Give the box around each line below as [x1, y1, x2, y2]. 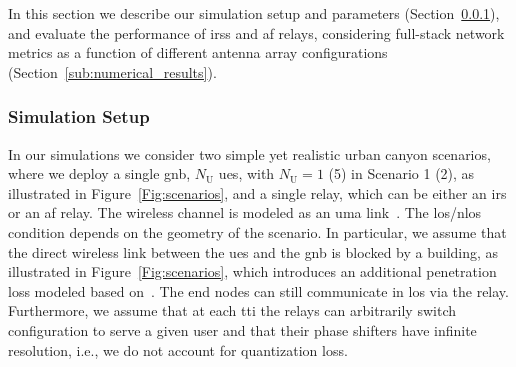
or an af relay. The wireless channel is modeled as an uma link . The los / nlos [8, 202, 482, 223]
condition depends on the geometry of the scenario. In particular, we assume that [8, 221, 507, 242]
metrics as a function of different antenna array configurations [8, 42, 388, 63]
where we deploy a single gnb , [8, 163, 191, 184]
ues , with [218, 163, 275, 184]
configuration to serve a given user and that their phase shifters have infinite [8, 319, 477, 340]
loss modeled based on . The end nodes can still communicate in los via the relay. [8, 280, 509, 301]
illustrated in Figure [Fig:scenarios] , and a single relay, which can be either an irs [8, 182, 507, 203]
